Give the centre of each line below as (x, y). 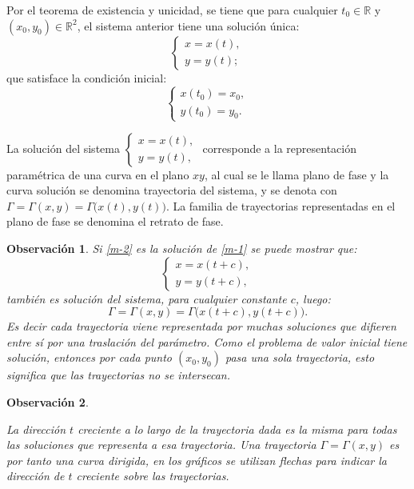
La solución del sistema (63, 148)
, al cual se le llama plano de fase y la (297, 174)
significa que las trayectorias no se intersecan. (119, 375)
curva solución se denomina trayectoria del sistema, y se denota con (172, 190)
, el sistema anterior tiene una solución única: (188, 25)
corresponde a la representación (279, 148)
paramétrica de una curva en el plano (98, 174)
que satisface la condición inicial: (87, 77)
